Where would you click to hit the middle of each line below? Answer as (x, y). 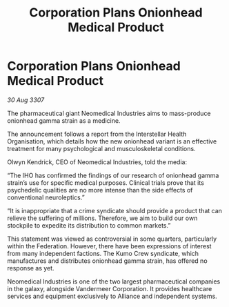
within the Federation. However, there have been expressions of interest (109, 246)
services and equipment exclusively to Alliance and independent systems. (112, 296)
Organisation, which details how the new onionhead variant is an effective (112, 141)
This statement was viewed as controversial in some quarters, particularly (112, 239)
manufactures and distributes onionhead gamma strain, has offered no (108, 261)
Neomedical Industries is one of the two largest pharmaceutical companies (114, 281)
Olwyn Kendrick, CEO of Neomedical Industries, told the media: (97, 162)
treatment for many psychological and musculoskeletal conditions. (101, 148)
